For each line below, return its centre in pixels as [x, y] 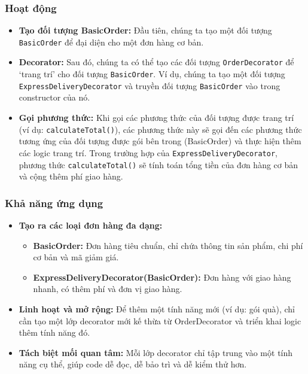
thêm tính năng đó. [54, 332]
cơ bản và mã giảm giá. [76, 257]
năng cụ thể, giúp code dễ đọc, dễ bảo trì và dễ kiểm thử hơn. [133, 364]
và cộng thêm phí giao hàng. [71, 176]
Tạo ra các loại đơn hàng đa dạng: [91, 225]
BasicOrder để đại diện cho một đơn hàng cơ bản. [111, 42]
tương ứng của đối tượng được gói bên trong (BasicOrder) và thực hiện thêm [160, 141]
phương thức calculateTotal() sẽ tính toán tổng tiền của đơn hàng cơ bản [158, 164]
